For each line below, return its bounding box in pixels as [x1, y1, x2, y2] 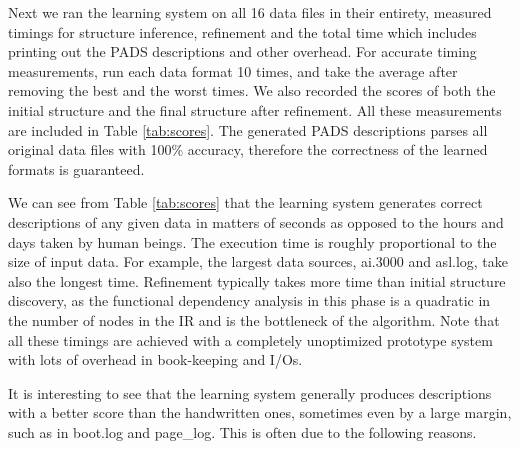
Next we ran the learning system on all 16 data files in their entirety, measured [8, 2, 492, 22]
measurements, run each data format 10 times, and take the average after [8, 60, 458, 81]
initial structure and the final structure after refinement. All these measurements [8, 99, 502, 120]
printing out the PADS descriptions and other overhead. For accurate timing [8, 41, 477, 62]
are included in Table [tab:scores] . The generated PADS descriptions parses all [8, 119, 488, 140]
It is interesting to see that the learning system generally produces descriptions [8, 382, 492, 403]
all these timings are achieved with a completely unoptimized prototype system [8, 329, 493, 350]
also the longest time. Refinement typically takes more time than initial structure [8, 270, 506, 291]
